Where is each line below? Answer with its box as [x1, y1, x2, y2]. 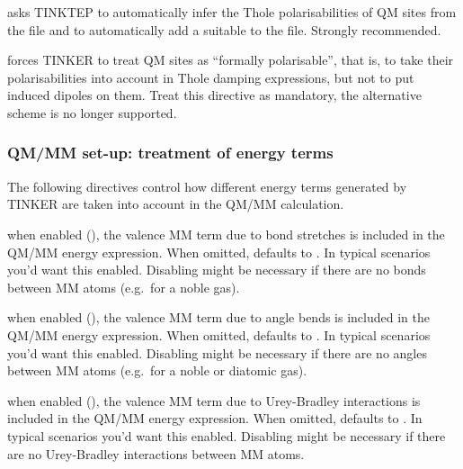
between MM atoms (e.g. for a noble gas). [7, 277, 240, 296]
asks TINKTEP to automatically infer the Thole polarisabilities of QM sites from [7, 3, 457, 21]
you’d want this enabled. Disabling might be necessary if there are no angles [7, 343, 427, 362]
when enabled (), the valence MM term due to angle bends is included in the [7, 308, 430, 327]
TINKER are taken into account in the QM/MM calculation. [7, 194, 344, 213]
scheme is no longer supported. [7, 103, 177, 122]
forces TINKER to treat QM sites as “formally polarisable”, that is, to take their [7, 50, 454, 69]
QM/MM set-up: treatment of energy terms [7, 141, 334, 164]
